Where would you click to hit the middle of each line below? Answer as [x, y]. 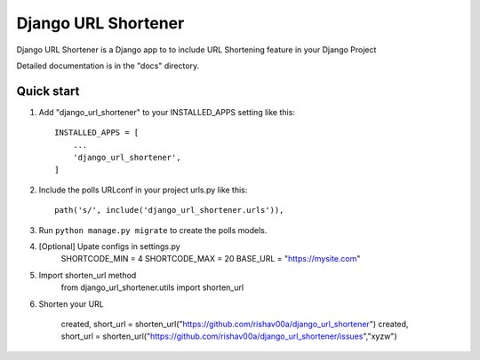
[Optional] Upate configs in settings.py [110, 246]
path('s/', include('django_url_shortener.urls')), [169, 210]
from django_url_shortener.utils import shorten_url [152, 287]
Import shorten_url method [88, 275]
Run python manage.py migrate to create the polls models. [153, 230]
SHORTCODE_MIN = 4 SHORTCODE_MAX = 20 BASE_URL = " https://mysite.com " [211, 259]
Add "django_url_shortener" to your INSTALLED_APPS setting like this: [167, 112]
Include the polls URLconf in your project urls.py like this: [143, 190]
